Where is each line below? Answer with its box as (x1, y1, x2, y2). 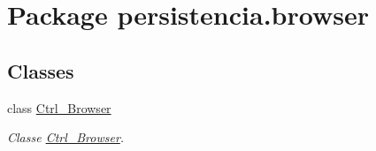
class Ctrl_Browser (7, 98, 111, 117)
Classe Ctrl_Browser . (7, 128, 125, 147)
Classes (7, 57, 74, 84)
